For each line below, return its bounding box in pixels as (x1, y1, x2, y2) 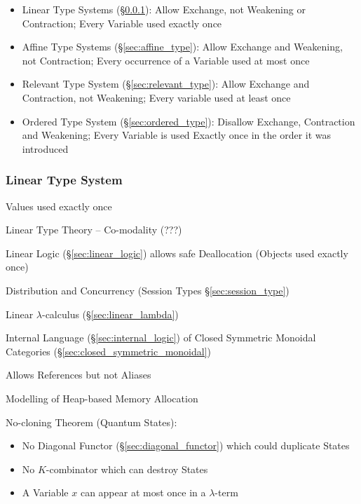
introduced (22, 141, 69, 156)
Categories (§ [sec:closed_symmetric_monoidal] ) (6, 343, 211, 358)
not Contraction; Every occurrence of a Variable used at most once (22, 53, 310, 67)
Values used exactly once (6, 198, 112, 213)
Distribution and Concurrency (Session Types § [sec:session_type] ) (6, 282, 290, 297)
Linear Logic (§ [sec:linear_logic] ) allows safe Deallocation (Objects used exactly (6, 245, 348, 260)
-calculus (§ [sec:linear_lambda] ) (41, 306, 179, 321)
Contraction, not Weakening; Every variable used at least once (22, 90, 291, 104)
